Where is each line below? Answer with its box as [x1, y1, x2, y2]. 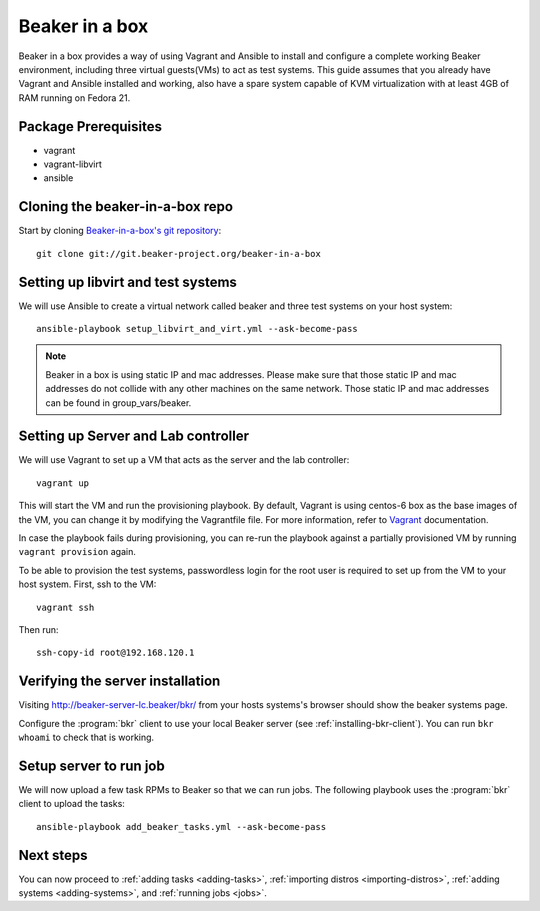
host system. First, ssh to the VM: [18, 578, 157, 590]
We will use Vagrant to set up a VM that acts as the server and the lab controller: [18, 454, 350, 466]
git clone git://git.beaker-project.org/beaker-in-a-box [36, 248, 322, 259]
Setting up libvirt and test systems [18, 273, 237, 290]
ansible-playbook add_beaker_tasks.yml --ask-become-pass [36, 821, 327, 832]
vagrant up [36, 477, 90, 489]
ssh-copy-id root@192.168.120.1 [36, 647, 195, 659]
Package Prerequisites [18, 118, 162, 135]
